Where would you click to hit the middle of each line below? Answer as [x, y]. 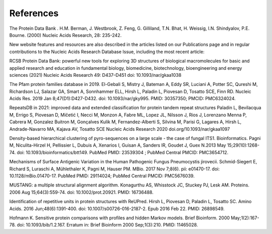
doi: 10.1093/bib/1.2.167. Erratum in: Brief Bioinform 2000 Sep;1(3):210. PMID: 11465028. [108, 225]
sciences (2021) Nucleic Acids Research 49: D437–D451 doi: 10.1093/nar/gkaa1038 [95, 75]
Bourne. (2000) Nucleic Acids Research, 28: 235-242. [65, 35]
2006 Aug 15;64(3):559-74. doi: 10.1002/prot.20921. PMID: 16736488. [81, 192]
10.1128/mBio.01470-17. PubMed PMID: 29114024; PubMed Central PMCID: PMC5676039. [102, 176]
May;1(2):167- [245, 218]
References [34, 13]
